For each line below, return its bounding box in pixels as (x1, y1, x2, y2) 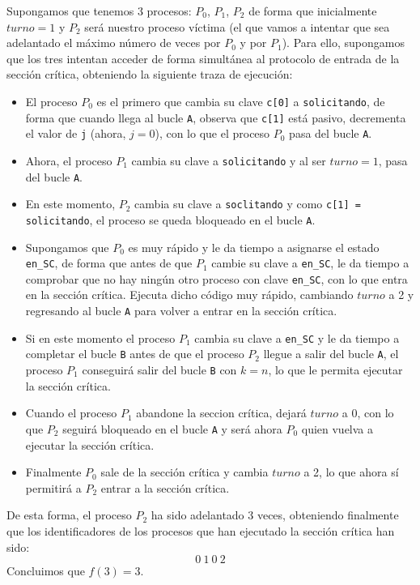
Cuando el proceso (25, 404, 117, 421)
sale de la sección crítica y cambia (100, 463, 269, 480)
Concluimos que (6, 562, 85, 579)
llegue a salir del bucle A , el (263, 345, 399, 362)
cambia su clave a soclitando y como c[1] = (134, 195, 361, 212)
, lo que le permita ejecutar (268, 361, 403, 378)
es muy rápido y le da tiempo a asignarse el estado (128, 238, 380, 255)
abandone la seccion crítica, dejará (136, 404, 307, 421)
